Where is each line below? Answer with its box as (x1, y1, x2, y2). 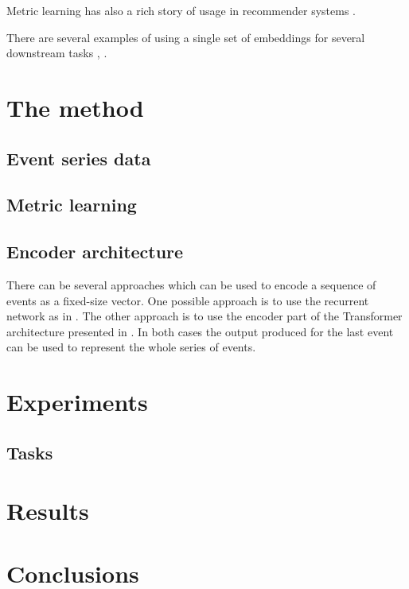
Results (6, 494, 89, 527)
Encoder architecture (6, 239, 184, 264)
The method (6, 91, 144, 123)
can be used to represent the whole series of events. (6, 339, 256, 355)
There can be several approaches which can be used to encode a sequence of (6, 276, 376, 293)
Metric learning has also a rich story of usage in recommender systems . (6, 2, 356, 18)
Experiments (6, 386, 148, 418)
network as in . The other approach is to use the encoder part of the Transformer (6, 308, 403, 324)
